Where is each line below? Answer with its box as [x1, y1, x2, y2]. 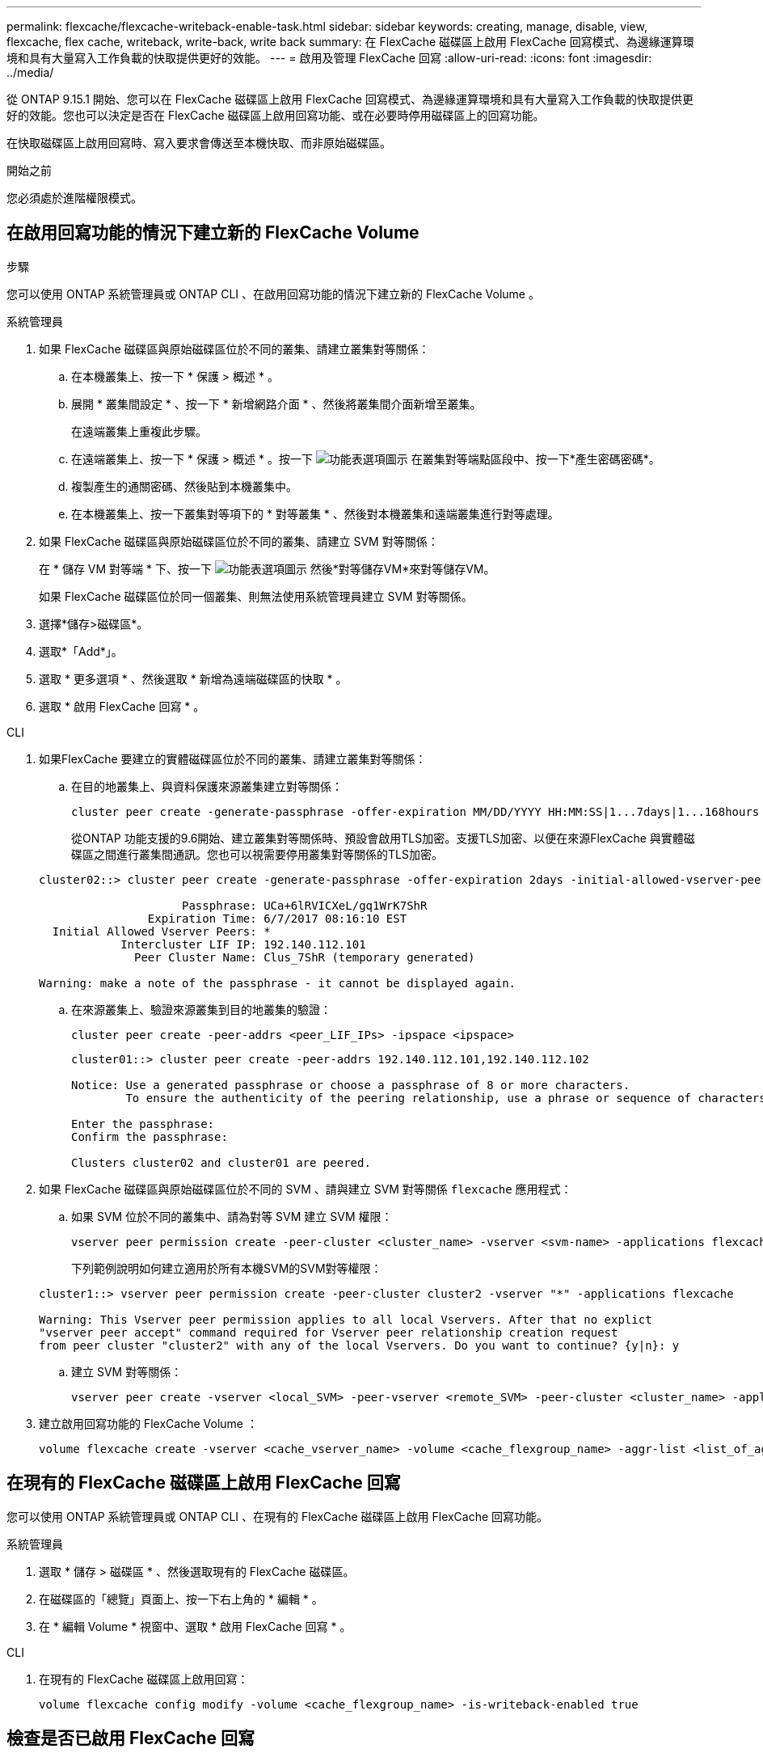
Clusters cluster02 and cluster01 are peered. [71, 1155, 371, 1169]
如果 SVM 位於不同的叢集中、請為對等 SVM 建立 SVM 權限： [71, 1209, 393, 1223]
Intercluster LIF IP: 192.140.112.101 [120, 937, 366, 951]
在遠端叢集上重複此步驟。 [71, 424, 207, 438]
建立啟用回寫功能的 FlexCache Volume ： [39, 1416, 258, 1430]
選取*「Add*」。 [39, 644, 123, 658]
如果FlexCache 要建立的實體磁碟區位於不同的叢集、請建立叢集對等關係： [39, 751, 427, 766]
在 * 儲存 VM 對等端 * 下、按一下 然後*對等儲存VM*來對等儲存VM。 [39, 561, 495, 576]
